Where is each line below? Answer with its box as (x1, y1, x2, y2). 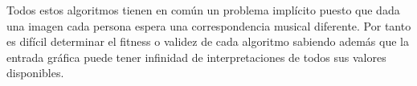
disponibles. (6, 64, 64, 81)
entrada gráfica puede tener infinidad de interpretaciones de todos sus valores (6, 48, 386, 65)
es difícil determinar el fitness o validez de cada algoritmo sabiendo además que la (6, 33, 409, 50)
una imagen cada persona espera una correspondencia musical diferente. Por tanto (6, 17, 411, 34)
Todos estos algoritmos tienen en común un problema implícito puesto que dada (6, 2, 400, 18)
